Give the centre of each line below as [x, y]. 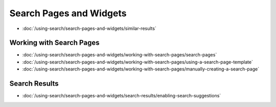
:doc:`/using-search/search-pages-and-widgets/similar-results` [89, 28]
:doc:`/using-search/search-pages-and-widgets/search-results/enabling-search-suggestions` [122, 96]
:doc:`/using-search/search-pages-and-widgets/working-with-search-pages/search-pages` [120, 55]
